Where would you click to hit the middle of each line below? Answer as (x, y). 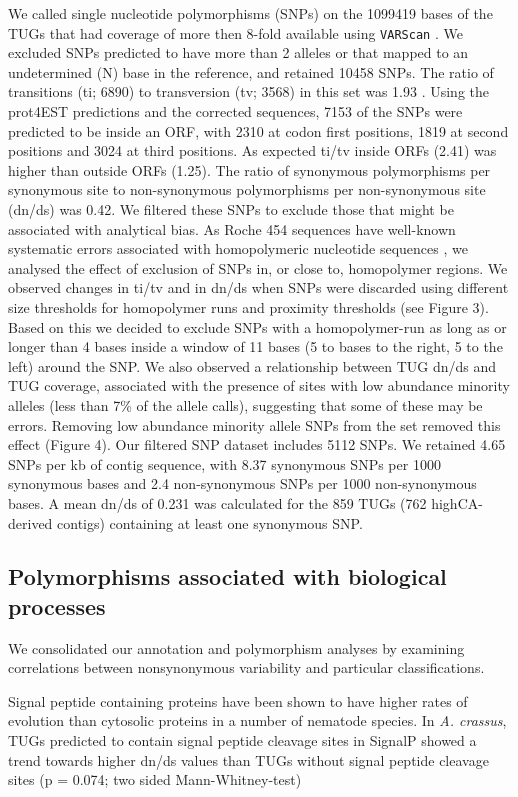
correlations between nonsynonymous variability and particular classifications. (246, 667)
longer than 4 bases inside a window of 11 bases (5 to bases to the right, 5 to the (255, 346)
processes (57, 605)
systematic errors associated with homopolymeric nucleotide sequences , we (238, 248)
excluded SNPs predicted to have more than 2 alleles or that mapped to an (238, 52)
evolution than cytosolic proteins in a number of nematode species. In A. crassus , (257, 720)
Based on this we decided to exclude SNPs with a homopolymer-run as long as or (257, 326)
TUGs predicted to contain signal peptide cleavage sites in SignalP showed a (242, 740)
